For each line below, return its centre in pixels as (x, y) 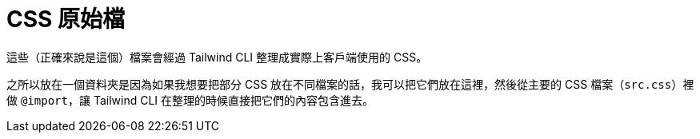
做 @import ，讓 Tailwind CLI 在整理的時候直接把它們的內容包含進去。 (190, 100)
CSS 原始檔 (66, 19)
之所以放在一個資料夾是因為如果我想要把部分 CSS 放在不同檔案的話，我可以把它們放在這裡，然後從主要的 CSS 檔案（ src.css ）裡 (350, 84)
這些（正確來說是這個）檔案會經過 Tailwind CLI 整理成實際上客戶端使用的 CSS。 (217, 57)
